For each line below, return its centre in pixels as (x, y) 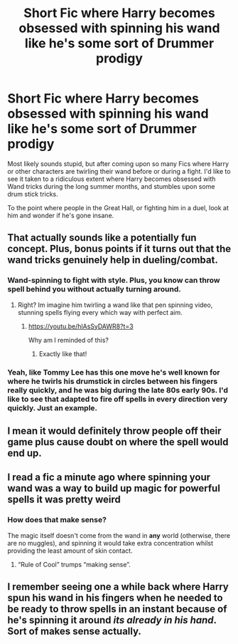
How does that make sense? (57, 520)
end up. (25, 453)
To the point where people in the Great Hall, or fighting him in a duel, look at (118, 207)
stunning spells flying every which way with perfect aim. (100, 312)
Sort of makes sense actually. (75, 632)
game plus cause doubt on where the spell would (118, 442)
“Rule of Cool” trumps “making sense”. (74, 564)
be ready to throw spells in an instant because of (117, 609)
